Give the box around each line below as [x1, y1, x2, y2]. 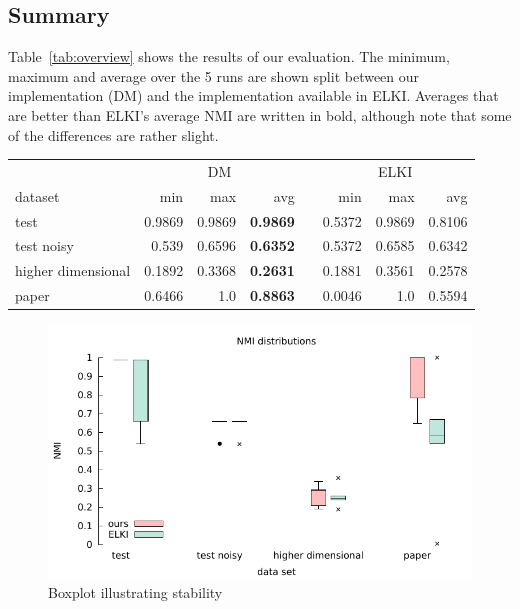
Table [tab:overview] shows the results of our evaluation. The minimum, [8, 46, 450, 67]
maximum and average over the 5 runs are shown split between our [8, 65, 420, 86]
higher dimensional [15, 260, 131, 281]
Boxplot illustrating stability [48, 582, 223, 603]
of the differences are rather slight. [8, 124, 219, 145]
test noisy [15, 235, 74, 256]
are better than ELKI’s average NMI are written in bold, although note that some [8, 104, 512, 125]
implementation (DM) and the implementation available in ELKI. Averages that [8, 85, 499, 106]
